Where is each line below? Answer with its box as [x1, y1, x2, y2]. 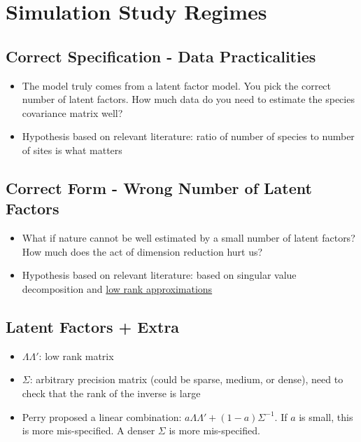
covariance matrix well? [22, 105, 123, 120]
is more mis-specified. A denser [22, 423, 155, 438]
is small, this [299, 409, 353, 424]
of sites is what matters [22, 142, 122, 157]
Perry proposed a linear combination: [22, 409, 182, 424]
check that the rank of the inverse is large [22, 385, 201, 400]
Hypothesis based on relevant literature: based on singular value [22, 268, 297, 282]
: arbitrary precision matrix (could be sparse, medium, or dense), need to [29, 372, 344, 387]
